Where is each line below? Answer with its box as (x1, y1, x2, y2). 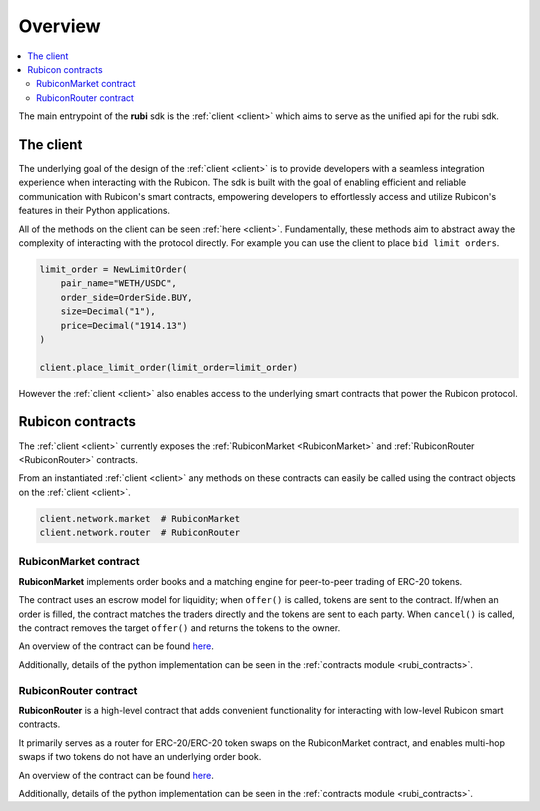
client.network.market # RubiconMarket (39, 513, 240, 524)
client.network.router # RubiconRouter (39, 527, 240, 539)
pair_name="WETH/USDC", (60, 278, 177, 289)
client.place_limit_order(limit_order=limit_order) (39, 361, 299, 373)
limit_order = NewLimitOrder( (39, 263, 188, 275)
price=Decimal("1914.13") (60, 320, 188, 331)
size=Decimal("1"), (60, 306, 157, 317)
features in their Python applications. (18, 205, 170, 217)
